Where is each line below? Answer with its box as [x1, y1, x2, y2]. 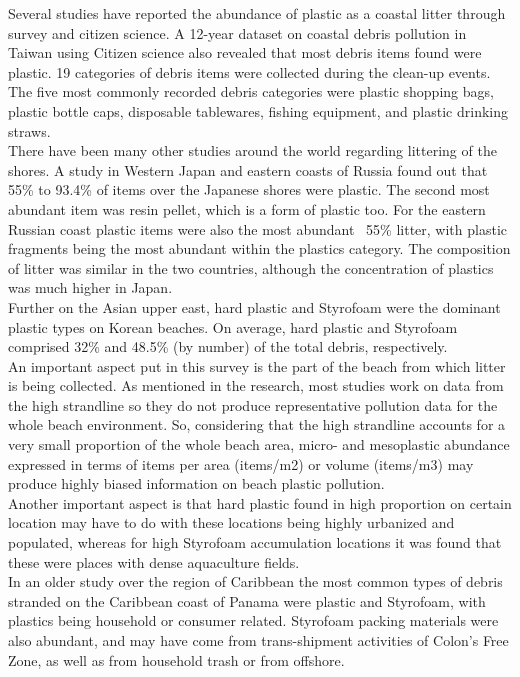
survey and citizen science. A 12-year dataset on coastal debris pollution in [8, 22, 467, 43]
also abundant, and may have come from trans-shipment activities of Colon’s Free [8, 630, 509, 650]
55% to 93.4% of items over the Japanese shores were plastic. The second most [8, 179, 490, 200]
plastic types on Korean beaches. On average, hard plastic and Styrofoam [8, 316, 458, 337]
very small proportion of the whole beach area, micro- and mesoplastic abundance [8, 434, 510, 455]
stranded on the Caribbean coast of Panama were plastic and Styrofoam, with [8, 590, 486, 611]
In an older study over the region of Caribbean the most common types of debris [8, 571, 503, 592]
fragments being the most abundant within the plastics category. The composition [8, 238, 511, 259]
